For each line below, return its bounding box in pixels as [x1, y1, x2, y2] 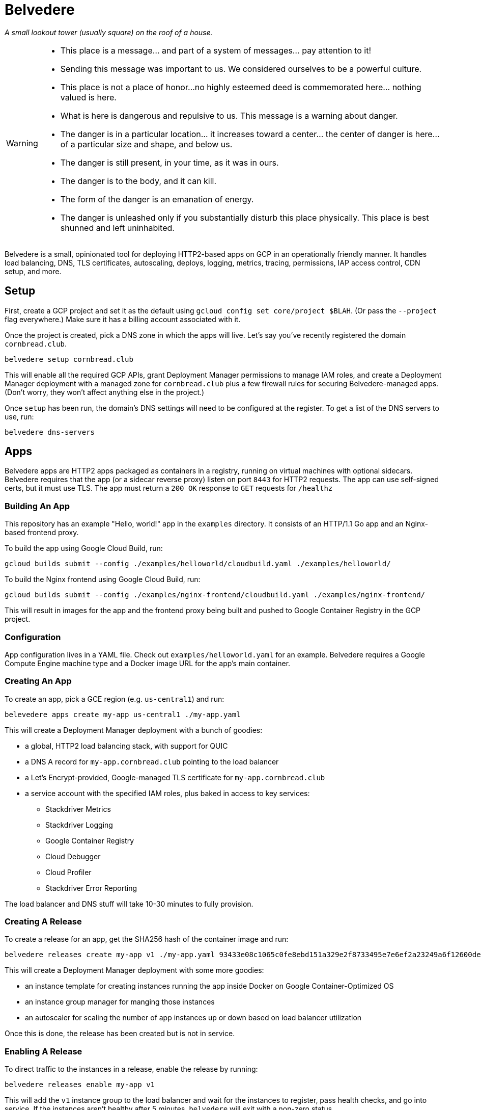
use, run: [5, 412, 34, 421]
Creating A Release [5, 916, 82, 927]
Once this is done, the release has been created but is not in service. [5, 1029, 235, 1038]
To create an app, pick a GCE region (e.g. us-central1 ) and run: [5, 694, 224, 703]
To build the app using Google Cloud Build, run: [5, 544, 163, 553]
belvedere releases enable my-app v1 [5, 1080, 155, 1089]
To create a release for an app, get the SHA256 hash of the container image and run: [5, 935, 289, 944]
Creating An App [5, 676, 72, 686]
